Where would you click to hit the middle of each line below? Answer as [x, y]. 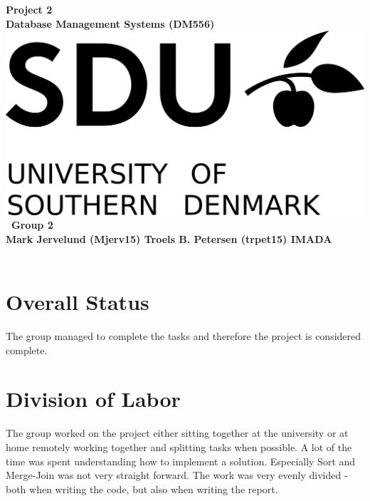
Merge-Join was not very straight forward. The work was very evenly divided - [177, 475]
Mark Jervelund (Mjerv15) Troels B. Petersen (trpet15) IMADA [169, 238]
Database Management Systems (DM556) [110, 23]
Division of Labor [93, 399]
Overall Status [78, 302]
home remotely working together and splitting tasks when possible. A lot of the [179, 446]
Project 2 [29, 9]
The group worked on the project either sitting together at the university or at [177, 433]
